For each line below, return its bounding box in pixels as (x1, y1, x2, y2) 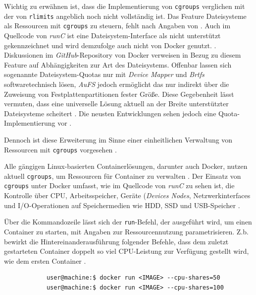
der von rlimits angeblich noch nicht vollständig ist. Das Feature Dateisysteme (4, 10, 247, 21)
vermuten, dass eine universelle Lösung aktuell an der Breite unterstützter (4, 98, 229, 109)
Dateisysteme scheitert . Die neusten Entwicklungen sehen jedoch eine (4, 108, 216, 118)
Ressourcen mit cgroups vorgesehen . (4, 144, 117, 154)
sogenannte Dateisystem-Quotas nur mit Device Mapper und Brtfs (4, 69, 205, 79)
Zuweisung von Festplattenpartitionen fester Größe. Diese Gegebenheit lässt (4, 88, 234, 99)
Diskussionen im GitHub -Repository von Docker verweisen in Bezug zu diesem (4, 50, 241, 60)
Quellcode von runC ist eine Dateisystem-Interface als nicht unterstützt (4, 30, 221, 40)
